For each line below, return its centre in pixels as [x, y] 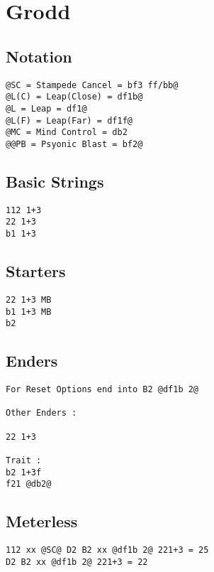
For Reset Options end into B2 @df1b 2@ [102, 390]
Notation [39, 56]
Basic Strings [55, 181]
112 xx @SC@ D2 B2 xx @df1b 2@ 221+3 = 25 [107, 550]
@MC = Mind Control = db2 [67, 133]
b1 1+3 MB [29, 312]
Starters [36, 271]
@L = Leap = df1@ [46, 108]
